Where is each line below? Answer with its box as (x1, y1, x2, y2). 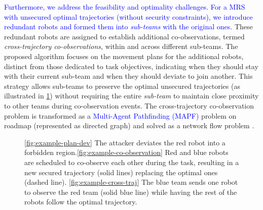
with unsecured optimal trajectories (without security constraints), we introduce (4, 11, 253, 22)
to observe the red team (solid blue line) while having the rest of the (24, 186, 237, 197)
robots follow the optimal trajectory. (24, 196, 137, 207)
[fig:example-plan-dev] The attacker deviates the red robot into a (24, 137, 226, 147)
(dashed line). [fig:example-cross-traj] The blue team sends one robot (24, 177, 238, 187)
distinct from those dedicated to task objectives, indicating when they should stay (4, 61, 258, 71)
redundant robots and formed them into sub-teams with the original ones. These (4, 21, 253, 32)
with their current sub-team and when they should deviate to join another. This (4, 71, 253, 81)
